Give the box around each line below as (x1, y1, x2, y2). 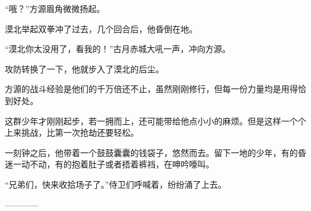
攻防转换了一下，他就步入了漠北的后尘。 (5, 62, 164, 75)
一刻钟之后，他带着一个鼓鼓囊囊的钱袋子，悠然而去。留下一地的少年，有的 (5, 146, 298, 158)
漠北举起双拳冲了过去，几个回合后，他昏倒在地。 (5, 22, 197, 35)
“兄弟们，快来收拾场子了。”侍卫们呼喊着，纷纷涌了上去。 (5, 178, 227, 190)
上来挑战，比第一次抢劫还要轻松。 (5, 126, 139, 139)
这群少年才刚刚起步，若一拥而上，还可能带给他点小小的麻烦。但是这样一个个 (5, 114, 306, 127)
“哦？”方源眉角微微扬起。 (5, 2, 105, 14)
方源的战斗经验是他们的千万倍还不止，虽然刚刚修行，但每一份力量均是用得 (5, 82, 298, 95)
